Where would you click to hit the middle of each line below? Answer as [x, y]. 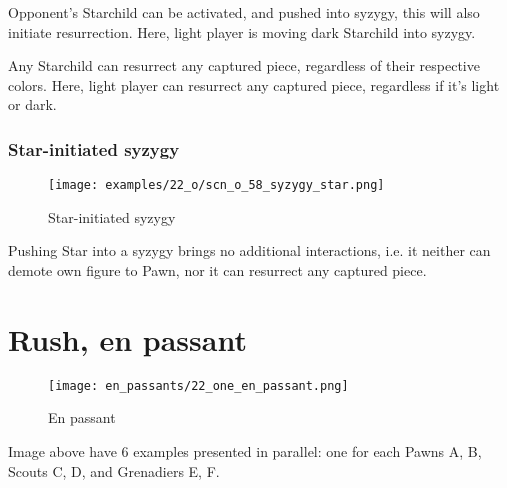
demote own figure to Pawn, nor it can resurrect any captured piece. [217, 270]
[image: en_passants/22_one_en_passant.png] [198, 385]
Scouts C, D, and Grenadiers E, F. [114, 470]
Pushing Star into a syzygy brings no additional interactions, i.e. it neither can [249, 250]
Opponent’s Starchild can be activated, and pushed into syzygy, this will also [244, 12]
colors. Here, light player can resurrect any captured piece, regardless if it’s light [254, 84]
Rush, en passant [127, 338]
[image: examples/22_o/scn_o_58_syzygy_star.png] [216, 185]
